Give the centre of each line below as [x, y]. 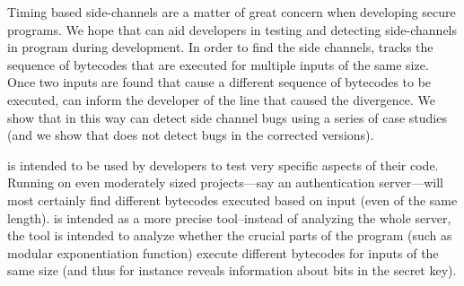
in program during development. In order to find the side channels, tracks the [220, 47]
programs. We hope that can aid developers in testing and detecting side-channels [232, 29]
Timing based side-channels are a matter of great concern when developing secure [232, 12]
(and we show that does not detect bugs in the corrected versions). [191, 135]
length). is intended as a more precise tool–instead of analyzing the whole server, [229, 217]
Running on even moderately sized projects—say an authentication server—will [225, 182]
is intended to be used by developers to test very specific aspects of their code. [223, 165]
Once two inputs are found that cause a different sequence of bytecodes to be [219, 82]
